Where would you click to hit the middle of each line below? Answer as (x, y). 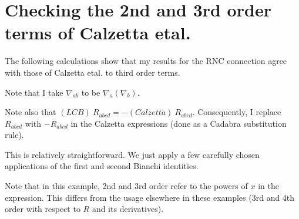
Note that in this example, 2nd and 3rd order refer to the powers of (126, 186)
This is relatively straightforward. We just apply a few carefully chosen (132, 154)
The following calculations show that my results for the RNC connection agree (146, 61)
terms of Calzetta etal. (98, 33)
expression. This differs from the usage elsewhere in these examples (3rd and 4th (150, 197)
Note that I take (34, 92)
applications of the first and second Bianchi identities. (102, 166)
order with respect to (43, 209)
